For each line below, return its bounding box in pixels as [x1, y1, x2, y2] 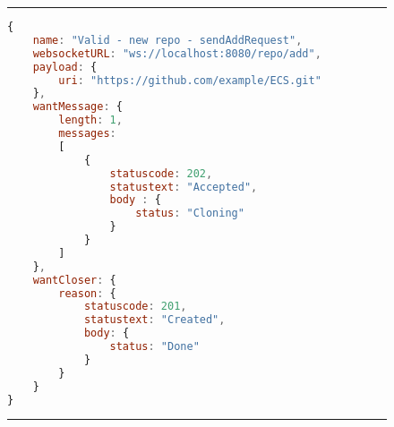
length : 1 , [58, 114, 123, 127]
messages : [58, 127, 116, 140]
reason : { [58, 286, 116, 300]
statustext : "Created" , [83, 313, 226, 327]
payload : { [32, 60, 98, 73]
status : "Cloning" [135, 207, 244, 220]
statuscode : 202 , [109, 167, 213, 180]
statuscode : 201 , [83, 300, 187, 313]
